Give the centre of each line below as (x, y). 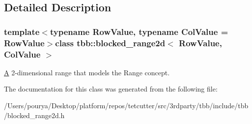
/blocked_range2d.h (34, 115)
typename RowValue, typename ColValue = (139, 31)
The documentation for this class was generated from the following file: (111, 89)
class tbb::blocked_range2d (110, 43)
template (22, 31)
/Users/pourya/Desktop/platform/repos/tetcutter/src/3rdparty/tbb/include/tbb (126, 106)
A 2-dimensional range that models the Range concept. (87, 72)
